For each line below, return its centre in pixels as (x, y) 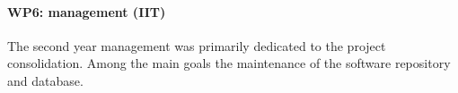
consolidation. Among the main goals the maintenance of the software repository (229, 63)
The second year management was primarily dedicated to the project (197, 45)
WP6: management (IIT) (87, 11)
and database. (45, 80)
